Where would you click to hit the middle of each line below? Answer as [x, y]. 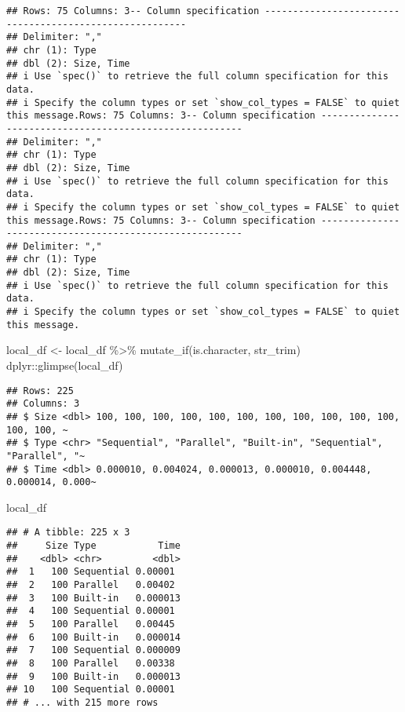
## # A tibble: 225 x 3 [68, 533]
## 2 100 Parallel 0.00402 [91, 585]
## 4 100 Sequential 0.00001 [91, 611]
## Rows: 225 [40, 391]
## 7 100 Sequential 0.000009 [93, 650]
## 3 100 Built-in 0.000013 [93, 598]
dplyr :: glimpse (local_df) [65, 365]
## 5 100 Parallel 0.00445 [91, 624]
